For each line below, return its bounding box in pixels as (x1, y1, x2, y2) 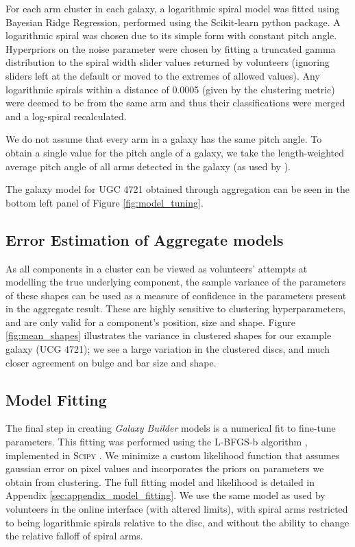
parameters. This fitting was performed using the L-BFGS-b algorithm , (5, 434, 308, 449)
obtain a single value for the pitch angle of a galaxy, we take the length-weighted (5, 145, 344, 159)
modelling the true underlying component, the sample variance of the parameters (5, 275, 346, 289)
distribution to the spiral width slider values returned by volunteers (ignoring (5, 55, 330, 69)
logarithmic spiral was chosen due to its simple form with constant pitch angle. (5, 28, 337, 43)
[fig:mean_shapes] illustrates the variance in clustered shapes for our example (5, 328, 332, 342)
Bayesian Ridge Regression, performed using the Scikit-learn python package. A (5, 14, 341, 29)
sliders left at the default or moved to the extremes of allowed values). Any (5, 68, 320, 82)
